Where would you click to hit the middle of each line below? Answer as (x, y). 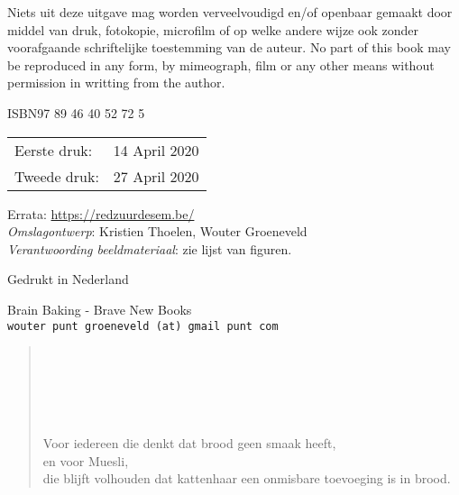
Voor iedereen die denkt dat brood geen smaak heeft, (189, 443)
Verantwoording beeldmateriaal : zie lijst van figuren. (150, 248)
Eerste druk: (54, 150)
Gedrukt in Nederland (68, 279)
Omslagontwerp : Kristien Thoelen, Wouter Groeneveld (157, 231)
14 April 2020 (156, 150)
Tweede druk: (57, 176)
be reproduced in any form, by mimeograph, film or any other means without (221, 64)
